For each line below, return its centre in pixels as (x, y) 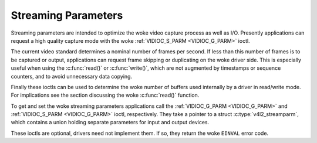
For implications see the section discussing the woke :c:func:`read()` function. (105, 95)
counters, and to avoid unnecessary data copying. (71, 76)
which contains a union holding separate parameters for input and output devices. (110, 122)
